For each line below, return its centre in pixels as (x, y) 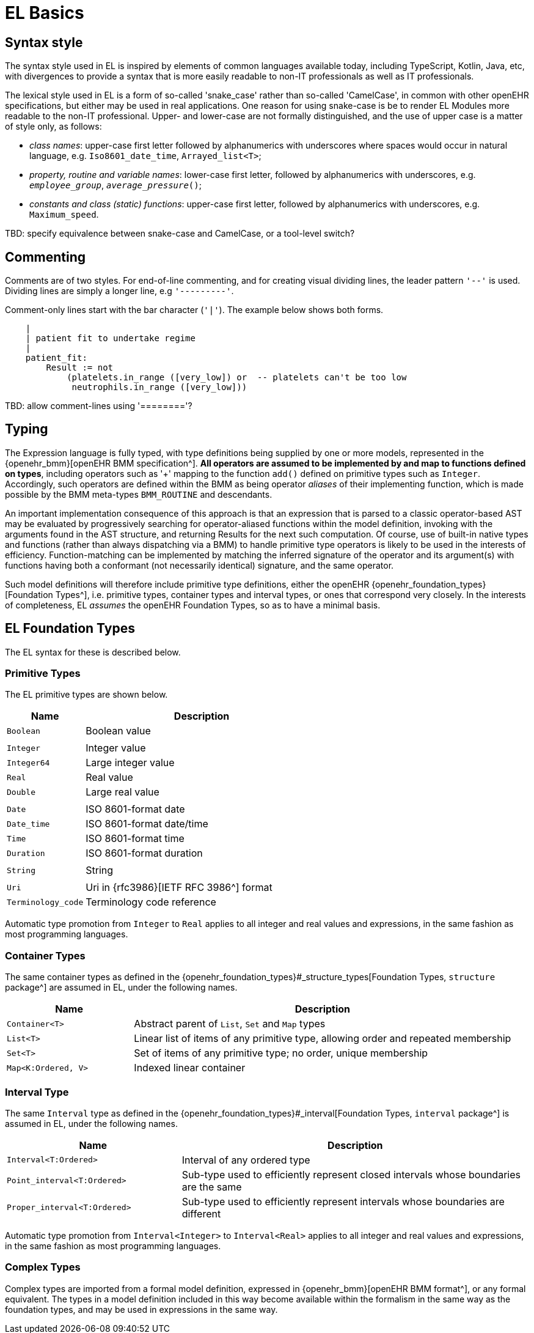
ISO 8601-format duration (144, 853)
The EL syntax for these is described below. (93, 652)
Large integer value (130, 763)
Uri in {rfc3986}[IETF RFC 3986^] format (179, 888)
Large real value (123, 792)
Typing (27, 429)
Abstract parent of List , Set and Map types (230, 1024)
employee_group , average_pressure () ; (115, 185)
